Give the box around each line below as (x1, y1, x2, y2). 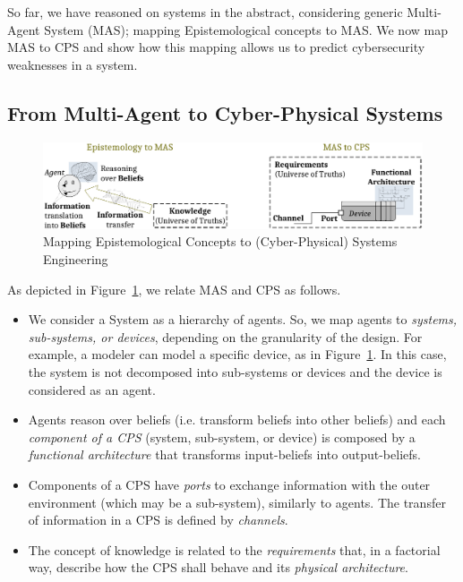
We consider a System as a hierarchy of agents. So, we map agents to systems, (28, 310, 458, 329)
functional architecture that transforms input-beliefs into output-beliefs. (28, 445, 421, 464)
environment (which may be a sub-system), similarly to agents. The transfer (28, 492, 446, 511)
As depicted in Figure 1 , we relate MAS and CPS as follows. (7, 279, 341, 298)
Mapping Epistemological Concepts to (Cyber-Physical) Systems (43, 232, 398, 251)
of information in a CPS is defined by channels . (28, 510, 288, 529)
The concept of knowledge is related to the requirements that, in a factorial (28, 540, 441, 559)
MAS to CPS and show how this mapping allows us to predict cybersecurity (7, 38, 425, 56)
